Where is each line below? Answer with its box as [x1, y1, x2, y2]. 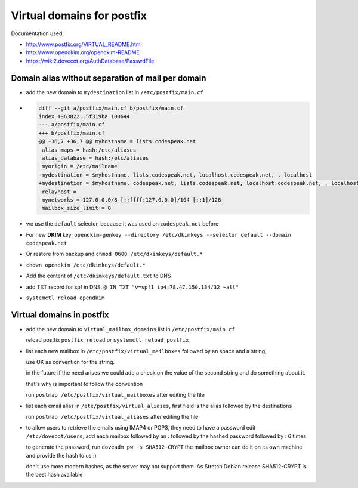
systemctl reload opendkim [26, 295, 105, 301]
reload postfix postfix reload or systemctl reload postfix [26, 336, 189, 344]
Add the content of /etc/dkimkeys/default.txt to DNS [26, 272, 171, 280]
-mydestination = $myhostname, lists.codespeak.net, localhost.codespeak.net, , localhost [38, 171, 313, 178]
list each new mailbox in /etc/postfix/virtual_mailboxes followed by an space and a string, [26, 347, 267, 354]
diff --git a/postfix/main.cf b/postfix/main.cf [38, 104, 184, 112]
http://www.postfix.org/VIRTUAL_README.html [26, 41, 143, 48]
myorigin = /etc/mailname [42, 163, 118, 170]
